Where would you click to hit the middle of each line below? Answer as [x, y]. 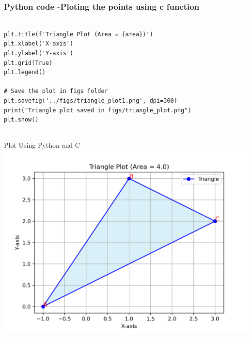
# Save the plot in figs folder [56, 91]
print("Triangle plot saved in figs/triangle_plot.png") [98, 110]
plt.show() [21, 120]
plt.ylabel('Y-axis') [39, 53]
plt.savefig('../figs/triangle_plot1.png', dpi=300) [91, 100]
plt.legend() [25, 72]
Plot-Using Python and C [42, 145]
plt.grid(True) [28, 63]
